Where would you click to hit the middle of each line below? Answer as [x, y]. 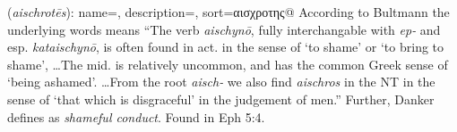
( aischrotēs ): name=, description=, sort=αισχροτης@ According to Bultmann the [228, 12]
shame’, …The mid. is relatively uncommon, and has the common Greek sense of [228, 64]
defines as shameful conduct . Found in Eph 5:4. [136, 116]
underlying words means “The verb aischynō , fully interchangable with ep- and [224, 29]
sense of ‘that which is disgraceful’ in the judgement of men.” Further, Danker [221, 99]
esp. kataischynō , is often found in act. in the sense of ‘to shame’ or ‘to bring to [226, 47]
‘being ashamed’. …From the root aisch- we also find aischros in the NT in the [221, 82]
